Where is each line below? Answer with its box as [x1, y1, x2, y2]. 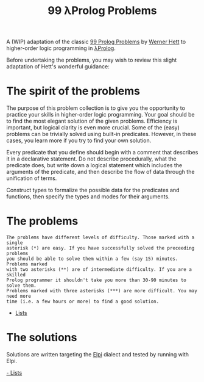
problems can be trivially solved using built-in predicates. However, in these [6, 131, 197, 138]
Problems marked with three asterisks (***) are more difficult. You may [6, 288, 198, 294]
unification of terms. [6, 175, 57, 182]
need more [6, 294, 32, 300]
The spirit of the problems [6, 84, 141, 98]
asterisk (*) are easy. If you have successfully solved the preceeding [6, 245, 195, 251]
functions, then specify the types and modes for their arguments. [6, 193, 170, 200]
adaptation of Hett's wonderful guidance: [6, 63, 110, 70]
